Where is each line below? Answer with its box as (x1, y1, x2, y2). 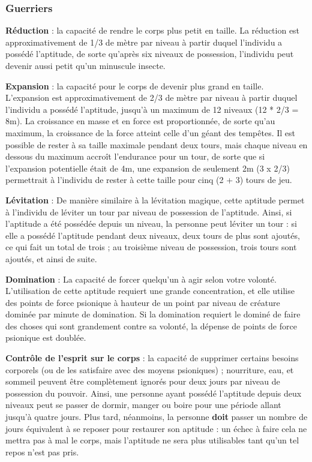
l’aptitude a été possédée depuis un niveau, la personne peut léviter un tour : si (5, 217, 297, 230)
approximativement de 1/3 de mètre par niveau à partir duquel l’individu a (5, 35, 283, 48)
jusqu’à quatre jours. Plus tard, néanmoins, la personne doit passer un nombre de (5, 410, 308, 423)
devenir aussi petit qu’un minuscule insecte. (5, 59, 166, 71)
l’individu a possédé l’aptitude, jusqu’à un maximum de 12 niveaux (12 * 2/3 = (5, 103, 299, 115)
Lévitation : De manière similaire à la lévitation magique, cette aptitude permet (5, 193, 305, 206)
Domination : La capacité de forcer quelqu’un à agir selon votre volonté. (5, 272, 277, 285)
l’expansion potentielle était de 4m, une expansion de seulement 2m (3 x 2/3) (5, 161, 290, 174)
